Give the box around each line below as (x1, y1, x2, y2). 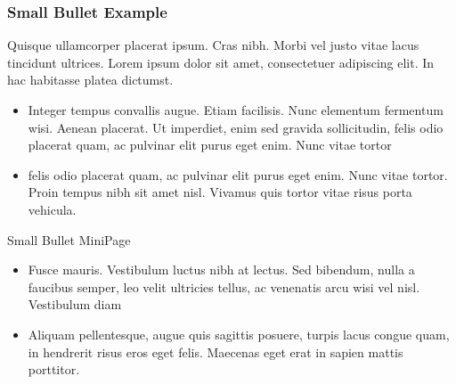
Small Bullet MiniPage (7, 230, 131, 249)
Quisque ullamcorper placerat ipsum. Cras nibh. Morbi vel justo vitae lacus (7, 36, 419, 54)
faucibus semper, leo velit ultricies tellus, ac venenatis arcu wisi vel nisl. (28, 277, 420, 296)
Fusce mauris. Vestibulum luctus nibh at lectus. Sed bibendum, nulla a (28, 260, 415, 279)
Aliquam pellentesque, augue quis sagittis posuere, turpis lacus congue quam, (28, 324, 450, 343)
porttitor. (28, 360, 80, 379)
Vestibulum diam (28, 295, 122, 314)
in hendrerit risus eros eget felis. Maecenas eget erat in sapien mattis (28, 342, 403, 361)
